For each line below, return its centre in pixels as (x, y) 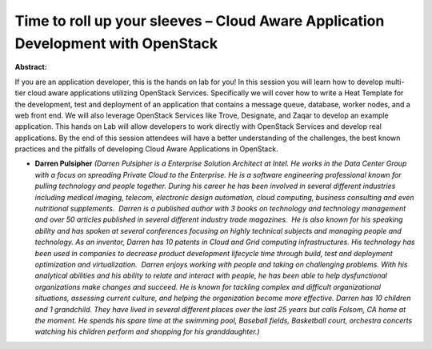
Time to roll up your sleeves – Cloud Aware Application (200, 21)
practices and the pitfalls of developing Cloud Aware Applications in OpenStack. (147, 149)
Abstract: (31, 67)
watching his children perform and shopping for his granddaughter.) (147, 331)
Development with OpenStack (116, 43)
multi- (395, 82)
